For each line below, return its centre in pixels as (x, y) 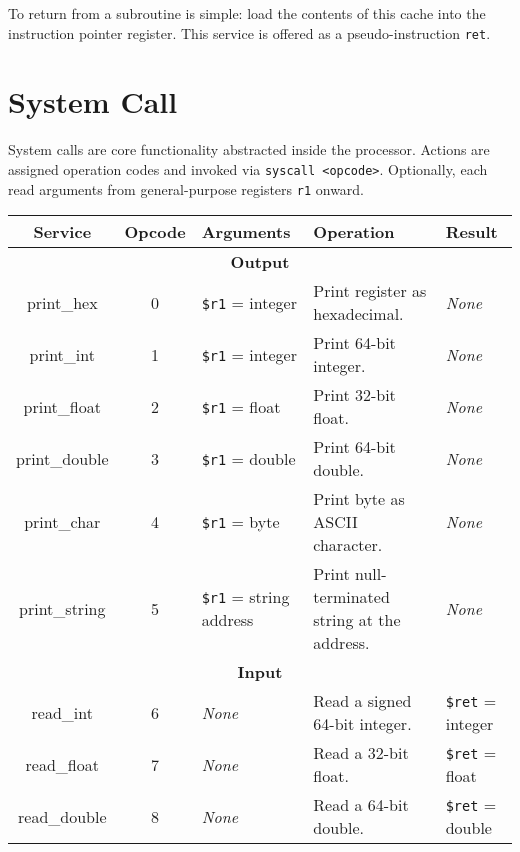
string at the (357, 620)
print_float (62, 406)
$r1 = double (248, 458)
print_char (62, 522)
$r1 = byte (240, 522)
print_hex (62, 302)
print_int (62, 354)
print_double (62, 458)
